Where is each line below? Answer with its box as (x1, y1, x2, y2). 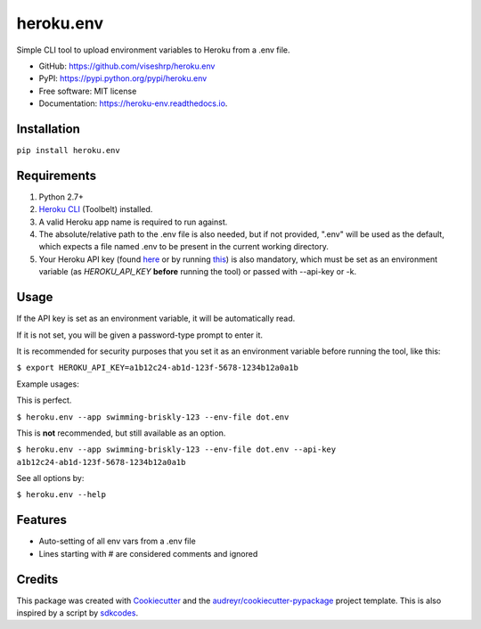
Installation (16, 121, 80, 136)
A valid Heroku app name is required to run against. (38, 216, 228, 227)
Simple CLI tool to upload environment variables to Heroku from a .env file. (16, 45, 290, 55)
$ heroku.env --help (16, 490, 107, 500)
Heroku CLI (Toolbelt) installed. (38, 204, 153, 215)
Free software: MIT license (38, 86, 137, 96)
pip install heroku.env (16, 145, 120, 156)
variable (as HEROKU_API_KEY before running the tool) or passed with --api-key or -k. (38, 266, 357, 277)
